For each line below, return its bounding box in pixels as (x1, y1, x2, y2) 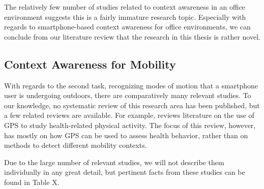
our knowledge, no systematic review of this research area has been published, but (4, 100, 260, 110)
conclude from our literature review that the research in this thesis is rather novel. (4, 31, 260, 42)
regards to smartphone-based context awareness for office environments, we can (4, 21, 251, 32)
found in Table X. (4, 176, 60, 187)
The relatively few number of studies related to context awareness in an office (4, 2, 246, 12)
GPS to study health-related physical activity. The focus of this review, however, (4, 119, 256, 130)
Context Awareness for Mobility (4, 56, 176, 72)
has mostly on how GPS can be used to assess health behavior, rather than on (4, 130, 248, 140)
